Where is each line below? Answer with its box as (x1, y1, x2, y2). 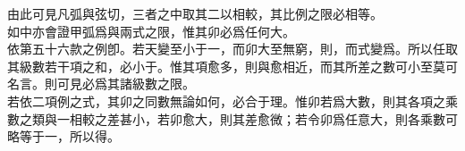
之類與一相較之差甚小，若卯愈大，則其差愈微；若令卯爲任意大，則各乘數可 (19, 109, 458, 128)
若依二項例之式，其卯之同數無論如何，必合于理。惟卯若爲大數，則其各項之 (7, 91, 445, 110)
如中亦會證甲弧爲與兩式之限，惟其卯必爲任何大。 (7, 21, 295, 40)
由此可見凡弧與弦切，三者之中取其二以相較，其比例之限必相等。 (7, 4, 383, 22)
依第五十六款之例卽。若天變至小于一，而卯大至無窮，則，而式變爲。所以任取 (7, 39, 458, 58)
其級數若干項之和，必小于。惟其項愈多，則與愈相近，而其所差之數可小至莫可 (7, 56, 458, 75)
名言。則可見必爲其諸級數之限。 (7, 74, 195, 93)
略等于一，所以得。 (7, 127, 120, 146)
